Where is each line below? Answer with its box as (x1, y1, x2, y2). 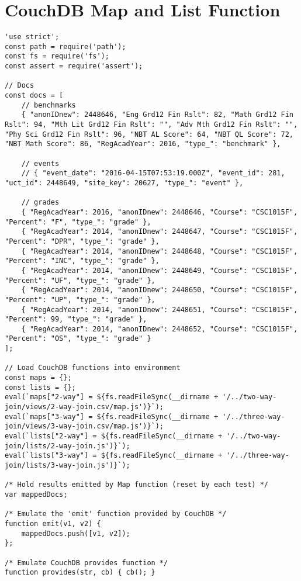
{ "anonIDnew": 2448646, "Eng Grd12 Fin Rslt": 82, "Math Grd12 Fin (21, 110, 293, 119)
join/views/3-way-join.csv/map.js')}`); (5, 422, 164, 431)
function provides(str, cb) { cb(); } (5, 568, 155, 577)
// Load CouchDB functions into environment (5, 364, 181, 372)
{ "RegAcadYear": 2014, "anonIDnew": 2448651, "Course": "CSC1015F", (21, 305, 298, 314)
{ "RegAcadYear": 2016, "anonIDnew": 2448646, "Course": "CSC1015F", (21, 207, 298, 216)
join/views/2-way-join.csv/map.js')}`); (5, 403, 164, 411)
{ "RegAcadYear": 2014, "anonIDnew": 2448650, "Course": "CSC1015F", (21, 286, 298, 295)
